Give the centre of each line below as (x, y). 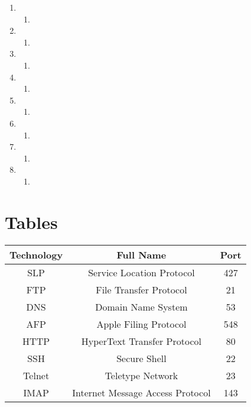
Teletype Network (141, 375)
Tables (31, 222)
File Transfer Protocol (141, 289)
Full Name (141, 254)
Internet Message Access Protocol (141, 392)
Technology (36, 254)
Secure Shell (141, 358)
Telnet (36, 375)
